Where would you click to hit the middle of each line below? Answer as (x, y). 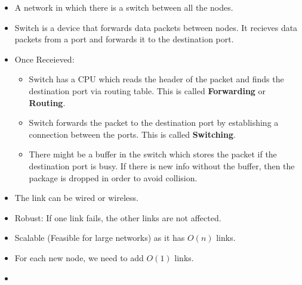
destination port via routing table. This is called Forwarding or (147, 90)
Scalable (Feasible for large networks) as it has (100, 238)
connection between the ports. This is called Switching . (132, 134)
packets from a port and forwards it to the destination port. (124, 39)
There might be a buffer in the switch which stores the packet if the (153, 154)
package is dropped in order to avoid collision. (113, 177)
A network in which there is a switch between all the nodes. (124, 7)
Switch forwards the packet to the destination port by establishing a (154, 123)
